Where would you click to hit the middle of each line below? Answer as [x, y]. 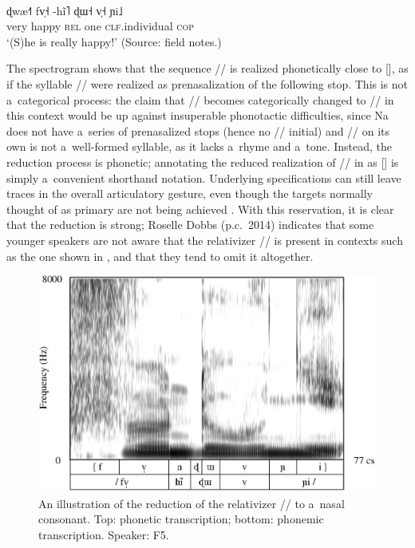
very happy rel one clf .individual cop [100, 26]
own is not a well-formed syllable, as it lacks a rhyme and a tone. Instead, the [200, 146]
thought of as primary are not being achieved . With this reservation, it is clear [200, 209]
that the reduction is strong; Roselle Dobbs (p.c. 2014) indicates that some [190, 225]
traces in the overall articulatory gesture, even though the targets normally [190, 193]
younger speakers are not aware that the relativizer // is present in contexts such [205, 240]
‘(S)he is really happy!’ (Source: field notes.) [114, 41]
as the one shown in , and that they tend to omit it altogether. [160, 256]
